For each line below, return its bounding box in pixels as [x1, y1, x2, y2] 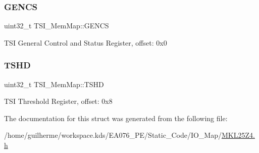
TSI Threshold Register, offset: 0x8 [4, 96, 113, 106]
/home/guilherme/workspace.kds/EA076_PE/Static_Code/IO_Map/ [4, 130, 222, 140]
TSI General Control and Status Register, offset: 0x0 [4, 37, 167, 48]
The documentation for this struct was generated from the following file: [4, 112, 228, 123]
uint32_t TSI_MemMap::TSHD [4, 79, 104, 89]
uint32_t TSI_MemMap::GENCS [4, 20, 109, 31]
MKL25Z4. [221, 130, 255, 140]
